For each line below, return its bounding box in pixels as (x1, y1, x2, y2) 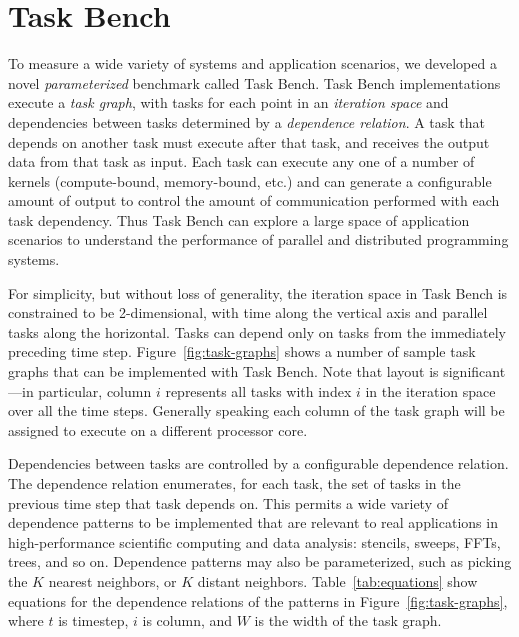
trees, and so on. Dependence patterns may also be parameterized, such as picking (8, 551, 512, 572)
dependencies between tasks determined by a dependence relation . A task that (8, 111, 486, 132)
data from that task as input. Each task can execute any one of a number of (8, 151, 475, 172)
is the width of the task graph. (254, 610, 442, 631)
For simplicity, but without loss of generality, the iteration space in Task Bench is (8, 282, 508, 303)
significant (443, 361, 506, 382)
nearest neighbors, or (48, 570, 177, 591)
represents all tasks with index (165, 380, 352, 401)
